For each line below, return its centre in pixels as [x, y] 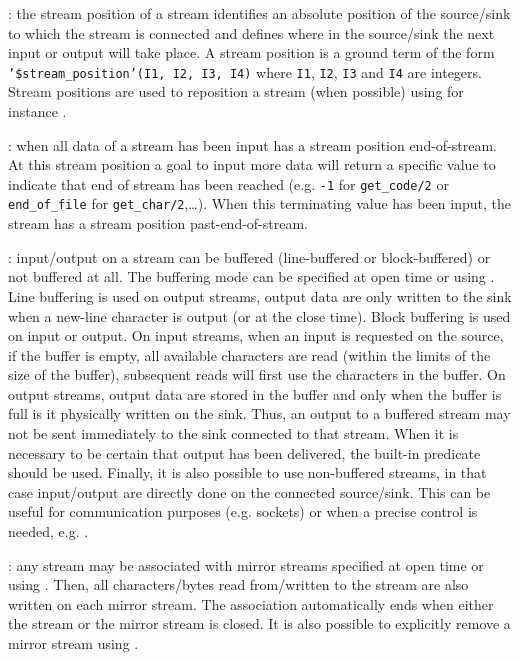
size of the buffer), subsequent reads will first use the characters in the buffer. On [257, 374]
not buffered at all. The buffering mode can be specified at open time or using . [251, 276]
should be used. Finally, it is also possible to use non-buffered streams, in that [247, 472]
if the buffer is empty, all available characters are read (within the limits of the [249, 354]
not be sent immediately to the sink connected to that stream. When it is [233, 433]
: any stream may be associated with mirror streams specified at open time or [246, 564]
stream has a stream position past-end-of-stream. [158, 223]
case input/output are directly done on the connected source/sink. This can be [249, 491]
